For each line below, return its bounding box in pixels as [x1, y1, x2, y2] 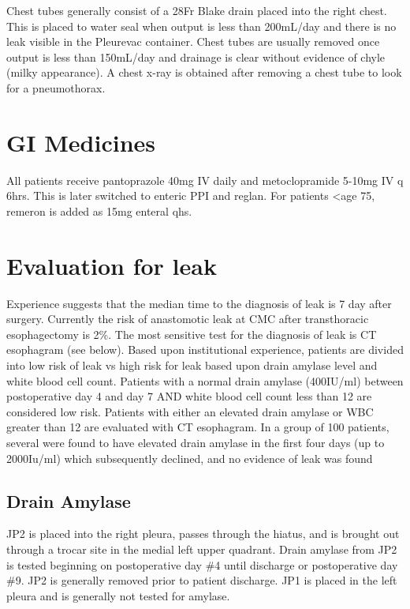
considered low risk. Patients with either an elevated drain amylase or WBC [6, 403, 374, 419]
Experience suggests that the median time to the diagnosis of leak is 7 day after [6, 295, 392, 311]
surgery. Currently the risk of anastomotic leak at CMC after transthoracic [6, 310, 369, 327]
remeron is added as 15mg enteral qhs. [6, 202, 192, 219]
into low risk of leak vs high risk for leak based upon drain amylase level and [6, 356, 378, 373]
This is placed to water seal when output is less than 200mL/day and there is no [6, 17, 397, 34]
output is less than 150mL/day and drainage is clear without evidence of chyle [6, 48, 386, 65]
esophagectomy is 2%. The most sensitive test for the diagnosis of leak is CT [6, 325, 377, 342]
